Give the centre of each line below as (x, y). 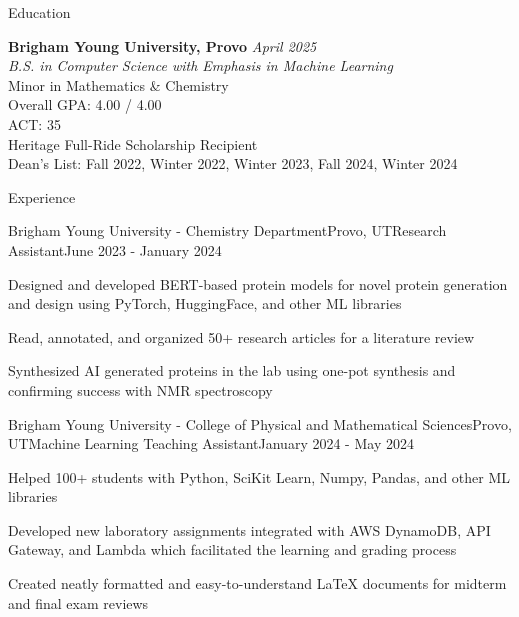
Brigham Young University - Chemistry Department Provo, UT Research (227, 230)
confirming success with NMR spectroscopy (140, 389)
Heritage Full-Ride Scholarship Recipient (133, 143)
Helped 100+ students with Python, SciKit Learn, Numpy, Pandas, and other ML (259, 476)
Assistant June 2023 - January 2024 (115, 249)
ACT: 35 (34, 123)
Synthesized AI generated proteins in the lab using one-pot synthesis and (232, 370)
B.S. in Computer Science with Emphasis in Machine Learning (200, 65)
